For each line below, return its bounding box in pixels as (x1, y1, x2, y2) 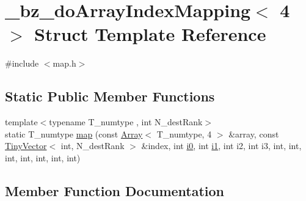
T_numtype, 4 (156, 127, 212, 140)
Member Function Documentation (5, 181, 225, 200)
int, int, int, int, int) (5, 151, 81, 164)
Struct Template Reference (34, 21, 266, 46)
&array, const (228, 127, 279, 140)
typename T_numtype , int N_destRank (49, 115, 203, 128)
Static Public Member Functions (5, 87, 215, 106)
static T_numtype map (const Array (5, 127, 143, 140)
